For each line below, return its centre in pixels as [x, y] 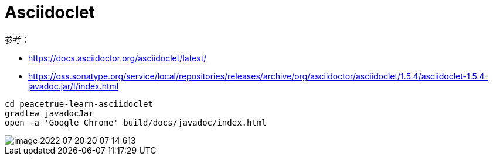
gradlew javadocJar [49, 113]
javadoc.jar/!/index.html [74, 86]
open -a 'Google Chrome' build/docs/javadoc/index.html [136, 122]
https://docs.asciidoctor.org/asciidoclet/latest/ [118, 58]
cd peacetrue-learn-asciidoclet [79, 104]
